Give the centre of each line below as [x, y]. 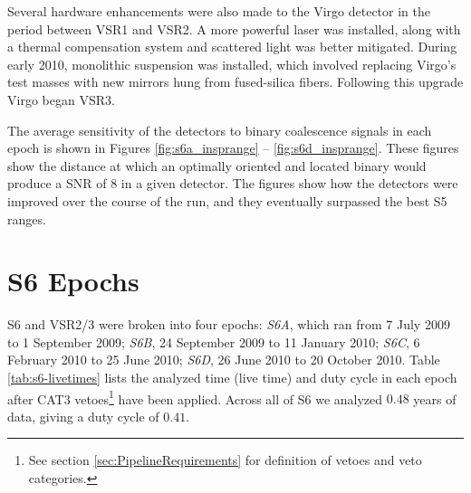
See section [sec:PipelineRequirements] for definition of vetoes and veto [225, 460]
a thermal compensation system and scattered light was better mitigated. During [232, 47]
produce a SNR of [57, 183]
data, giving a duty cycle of [83, 416]
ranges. [27, 218]
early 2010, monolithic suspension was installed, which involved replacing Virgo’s [232, 64]
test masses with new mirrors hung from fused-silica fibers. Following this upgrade [235, 82]
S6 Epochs [73, 281]
